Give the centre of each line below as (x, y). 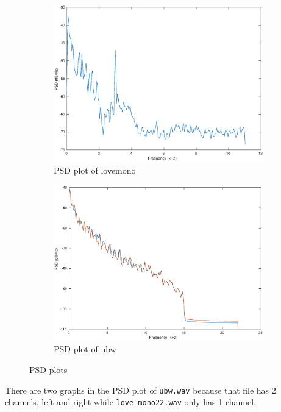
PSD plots (48, 369)
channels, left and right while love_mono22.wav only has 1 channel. (131, 402)
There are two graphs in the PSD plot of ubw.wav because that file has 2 (140, 390)
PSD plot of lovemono (95, 170)
